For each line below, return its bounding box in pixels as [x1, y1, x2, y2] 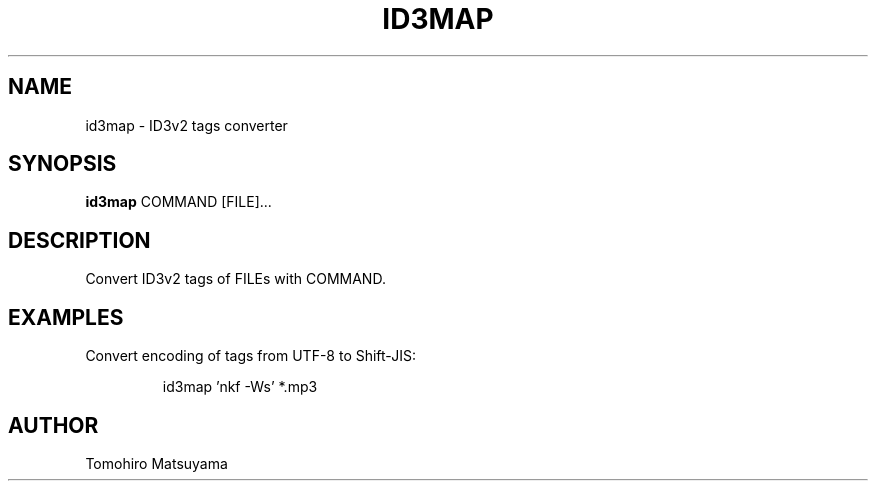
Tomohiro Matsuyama [85, 454, 228, 472]
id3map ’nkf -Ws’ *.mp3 [162, 378, 318, 396]
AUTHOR [8, 412, 99, 438]
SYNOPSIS [8, 151, 117, 177]
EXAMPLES [8, 304, 124, 330]
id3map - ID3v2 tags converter [85, 116, 288, 134]
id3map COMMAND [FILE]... [85, 193, 272, 211]
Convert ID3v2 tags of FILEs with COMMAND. [85, 270, 386, 288]
